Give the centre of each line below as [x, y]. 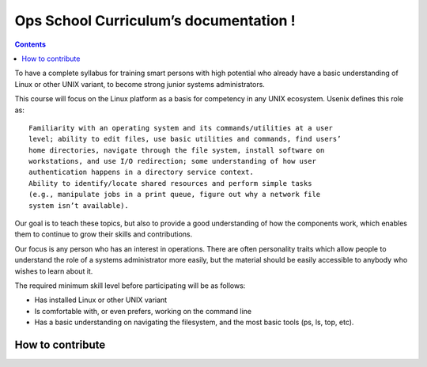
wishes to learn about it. [54, 271]
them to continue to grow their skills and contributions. [104, 234]
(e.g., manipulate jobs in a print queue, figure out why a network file [175, 195]
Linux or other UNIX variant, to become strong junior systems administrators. [140, 84]
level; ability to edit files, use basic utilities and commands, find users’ [185, 139]
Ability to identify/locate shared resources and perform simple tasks [170, 183]
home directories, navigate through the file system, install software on [177, 150]
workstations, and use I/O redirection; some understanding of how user [172, 161]
